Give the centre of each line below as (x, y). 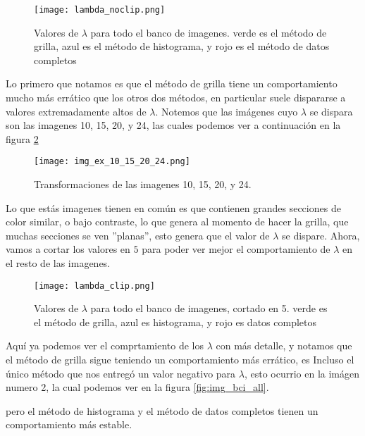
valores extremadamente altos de (76, 111)
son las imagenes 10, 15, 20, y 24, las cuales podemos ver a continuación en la (173, 125)
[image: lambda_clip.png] (94, 286)
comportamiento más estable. (69, 424)
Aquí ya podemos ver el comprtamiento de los (105, 345)
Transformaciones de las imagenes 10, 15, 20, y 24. (143, 184)
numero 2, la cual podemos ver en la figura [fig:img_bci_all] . (137, 387)
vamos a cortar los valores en (68, 249)
